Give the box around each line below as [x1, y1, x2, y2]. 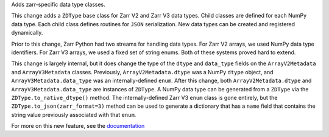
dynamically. [11, 29, 43, 37]
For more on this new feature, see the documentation [11, 122, 145, 130]
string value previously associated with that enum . [11, 111, 136, 118]
